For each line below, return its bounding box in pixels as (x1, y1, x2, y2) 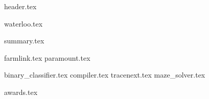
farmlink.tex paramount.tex (4, 52, 90, 63)
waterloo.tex (4, 18, 43, 29)
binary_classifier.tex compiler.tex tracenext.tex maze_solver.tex (4, 69, 205, 80)
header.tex (4, 1, 37, 11)
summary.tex (4, 35, 44, 46)
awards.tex (4, 86, 38, 97)
